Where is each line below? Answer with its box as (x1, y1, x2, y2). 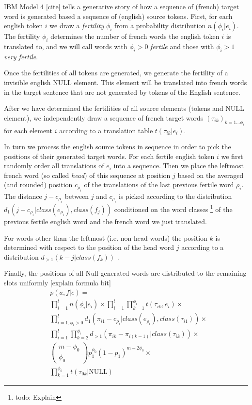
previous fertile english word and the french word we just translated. (4, 216, 207, 226)
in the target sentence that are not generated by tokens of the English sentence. (4, 87, 240, 97)
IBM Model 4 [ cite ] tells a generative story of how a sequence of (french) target (4, 1, 239, 11)
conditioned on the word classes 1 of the (114, 203, 233, 214)
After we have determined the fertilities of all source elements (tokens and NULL (4, 103, 244, 113)
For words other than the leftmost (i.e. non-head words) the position (4, 232, 207, 243)
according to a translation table (59, 125, 153, 135)
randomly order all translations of (4, 160, 104, 171)
